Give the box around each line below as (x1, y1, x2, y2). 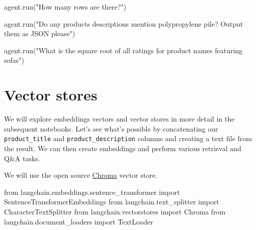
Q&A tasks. (4, 153, 40, 163)
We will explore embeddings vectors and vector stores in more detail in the (4, 113, 235, 124)
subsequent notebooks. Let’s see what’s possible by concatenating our (4, 123, 218, 134)
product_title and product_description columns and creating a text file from (4, 133, 252, 144)
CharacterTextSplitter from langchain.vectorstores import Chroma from (4, 206, 226, 216)
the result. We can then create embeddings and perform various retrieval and (4, 143, 241, 153)
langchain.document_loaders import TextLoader (4, 216, 153, 226)
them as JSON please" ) (4, 28, 75, 39)
